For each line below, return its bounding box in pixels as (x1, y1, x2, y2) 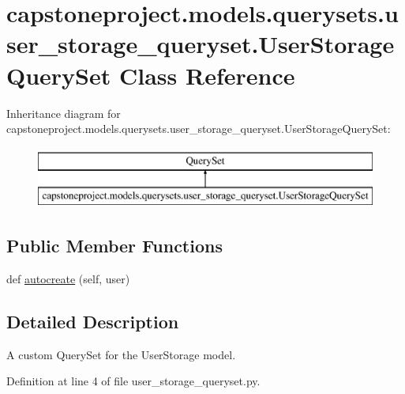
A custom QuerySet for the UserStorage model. (6, 346, 236, 362)
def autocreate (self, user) (6, 271, 130, 287)
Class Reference (118, 59, 295, 91)
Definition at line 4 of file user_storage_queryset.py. (6, 373, 261, 389)
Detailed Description (6, 309, 179, 334)
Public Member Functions (6, 233, 223, 258)
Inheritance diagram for (6, 104, 121, 121)
